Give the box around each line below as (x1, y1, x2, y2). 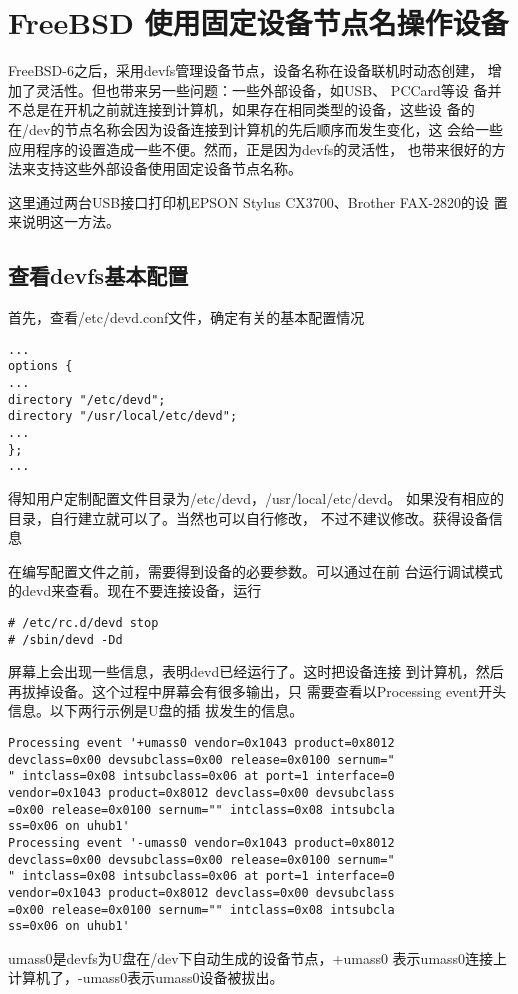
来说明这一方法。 (8, 211, 120, 232)
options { (8, 359, 73, 374)
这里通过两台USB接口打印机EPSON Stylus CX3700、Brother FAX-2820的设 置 (8, 191, 508, 212)
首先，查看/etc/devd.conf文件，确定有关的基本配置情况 (8, 307, 365, 328)
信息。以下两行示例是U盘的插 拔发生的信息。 (8, 700, 304, 721)
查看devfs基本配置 (8, 260, 189, 291)
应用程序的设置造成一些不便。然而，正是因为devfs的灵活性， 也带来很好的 (8, 138, 492, 159)
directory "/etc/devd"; (8, 392, 166, 407)
